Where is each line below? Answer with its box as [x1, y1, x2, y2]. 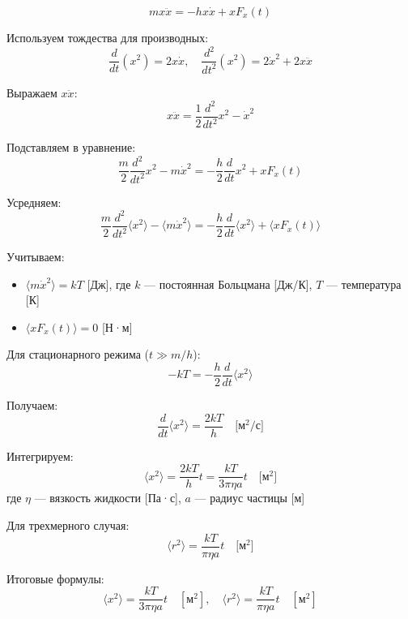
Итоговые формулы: [6, 570, 104, 587]
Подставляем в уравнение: [6, 139, 136, 155]
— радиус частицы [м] [194, 489, 305, 506]
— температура [326, 275, 402, 292]
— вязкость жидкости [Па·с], [34, 489, 181, 506]
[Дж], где [87, 275, 131, 292]
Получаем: [6, 397, 58, 414]
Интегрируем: [6, 447, 74, 464]
